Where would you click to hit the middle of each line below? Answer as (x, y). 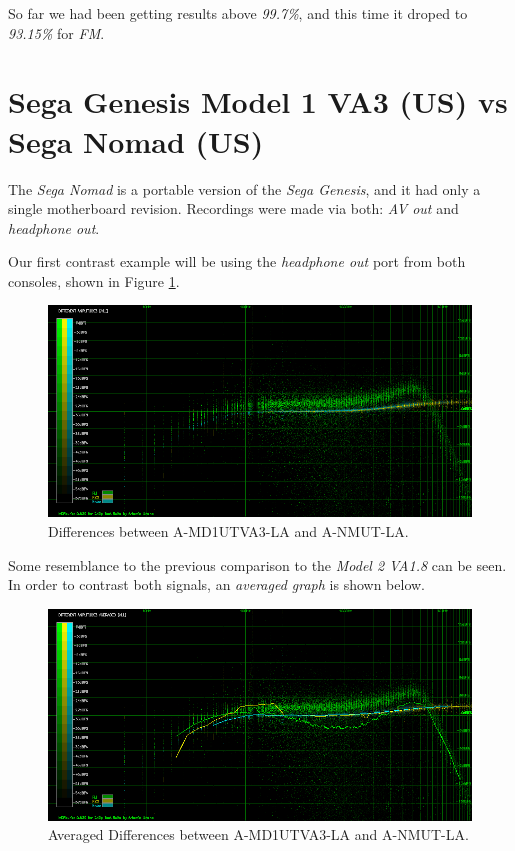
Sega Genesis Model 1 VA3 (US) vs (258, 101)
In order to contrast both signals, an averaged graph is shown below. (216, 584)
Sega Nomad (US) (136, 140)
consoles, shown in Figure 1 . (94, 280)
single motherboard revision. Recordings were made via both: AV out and (233, 208)
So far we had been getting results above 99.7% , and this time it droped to (238, 13)
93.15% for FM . (56, 32)
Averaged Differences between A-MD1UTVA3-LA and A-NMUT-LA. (258, 834)
